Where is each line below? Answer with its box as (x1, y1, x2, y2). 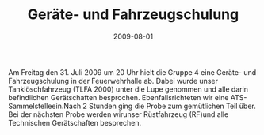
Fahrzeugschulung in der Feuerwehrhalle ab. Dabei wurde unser (8, 76, 218, 85)
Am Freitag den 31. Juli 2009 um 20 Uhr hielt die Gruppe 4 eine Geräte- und (8, 67, 257, 77)
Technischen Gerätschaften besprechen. (8, 118, 141, 127)
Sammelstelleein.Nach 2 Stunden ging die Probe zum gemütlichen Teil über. (8, 101, 256, 111)
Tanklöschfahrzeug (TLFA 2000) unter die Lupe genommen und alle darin (8, 84, 248, 94)
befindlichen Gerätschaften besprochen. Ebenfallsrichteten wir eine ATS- (8, 92, 247, 102)
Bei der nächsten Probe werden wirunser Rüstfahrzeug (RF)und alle (8, 109, 229, 119)
